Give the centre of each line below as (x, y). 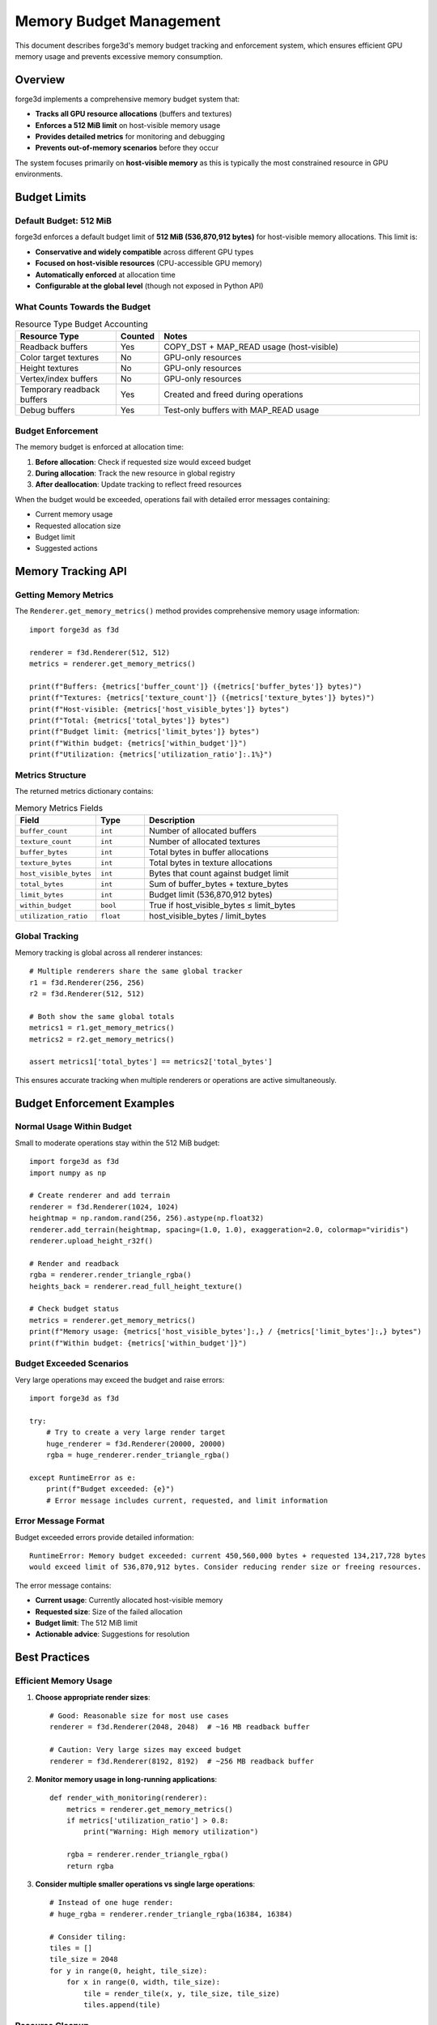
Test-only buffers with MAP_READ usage (241, 411)
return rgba (90, 1866)
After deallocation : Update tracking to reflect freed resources (138, 484)
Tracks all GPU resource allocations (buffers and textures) (134, 114)
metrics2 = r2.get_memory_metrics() (102, 1039)
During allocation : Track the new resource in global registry (135, 473)
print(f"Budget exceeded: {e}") (110, 1489)
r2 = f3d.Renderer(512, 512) (87, 993)
